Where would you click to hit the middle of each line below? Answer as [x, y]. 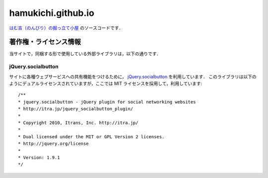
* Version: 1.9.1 [39, 157]
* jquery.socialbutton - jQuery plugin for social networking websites [107, 102]
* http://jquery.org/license [53, 144]
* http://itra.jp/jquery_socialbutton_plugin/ [76, 109]
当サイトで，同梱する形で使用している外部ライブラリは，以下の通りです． [85, 54]
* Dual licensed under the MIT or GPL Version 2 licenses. [91, 136]
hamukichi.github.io [52, 13]
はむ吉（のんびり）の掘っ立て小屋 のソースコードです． [66, 28]
